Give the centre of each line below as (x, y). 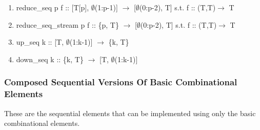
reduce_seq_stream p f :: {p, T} (67, 24)
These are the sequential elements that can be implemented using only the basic (130, 113)
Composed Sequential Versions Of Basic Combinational (121, 82)
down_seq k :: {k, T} (50, 59)
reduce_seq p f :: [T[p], (53, 7)
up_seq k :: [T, (40, 42)
